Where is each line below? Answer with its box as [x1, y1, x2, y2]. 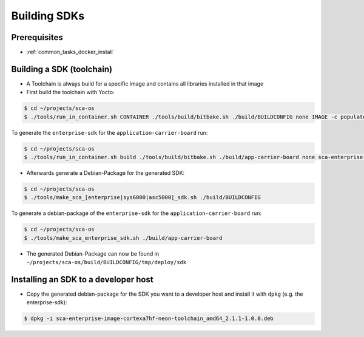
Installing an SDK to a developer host [11, 274, 154, 285]
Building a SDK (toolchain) [11, 64, 112, 74]
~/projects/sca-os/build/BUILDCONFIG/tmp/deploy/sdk [26, 259, 187, 266]
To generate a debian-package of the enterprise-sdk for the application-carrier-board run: [11, 209, 262, 217]
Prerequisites [11, 32, 63, 43]
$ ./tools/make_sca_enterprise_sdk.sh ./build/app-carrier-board [24, 234, 223, 241]
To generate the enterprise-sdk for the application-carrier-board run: [11, 129, 208, 136]
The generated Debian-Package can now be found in [26, 250, 160, 257]
